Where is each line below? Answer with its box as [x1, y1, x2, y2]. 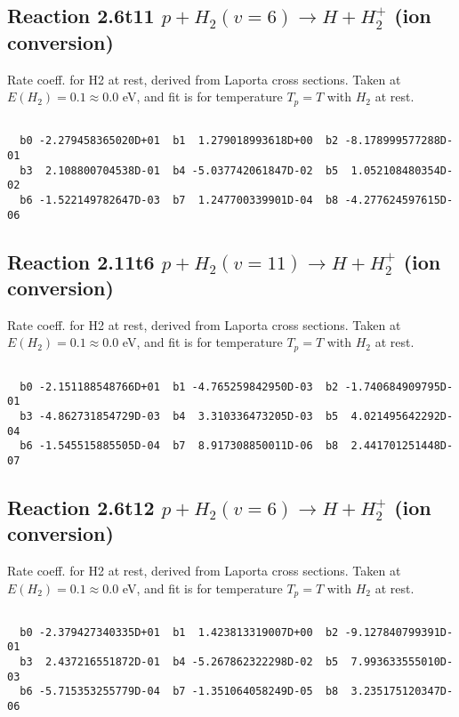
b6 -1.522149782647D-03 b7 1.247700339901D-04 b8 [20, 193, 339, 206]
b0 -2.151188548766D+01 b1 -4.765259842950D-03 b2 [20, 380, 339, 393]
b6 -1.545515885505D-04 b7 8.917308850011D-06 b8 [20, 439, 339, 453]
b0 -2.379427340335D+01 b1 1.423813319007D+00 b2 [20, 625, 339, 639]
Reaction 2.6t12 [7, 493, 155, 520]
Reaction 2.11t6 [7, 247, 155, 275]
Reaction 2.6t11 [7, 2, 155, 29]
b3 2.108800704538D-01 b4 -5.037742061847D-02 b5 [20, 164, 339, 177]
